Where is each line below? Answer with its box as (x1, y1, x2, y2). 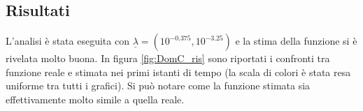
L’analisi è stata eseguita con (6, 34, 129, 48)
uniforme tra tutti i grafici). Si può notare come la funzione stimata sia (6, 78, 311, 93)
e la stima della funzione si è (235, 34, 357, 48)
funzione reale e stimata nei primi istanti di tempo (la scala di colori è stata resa (6, 64, 351, 79)
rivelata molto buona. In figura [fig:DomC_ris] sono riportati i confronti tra (6, 51, 330, 66)
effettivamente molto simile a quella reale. (6, 91, 185, 106)
